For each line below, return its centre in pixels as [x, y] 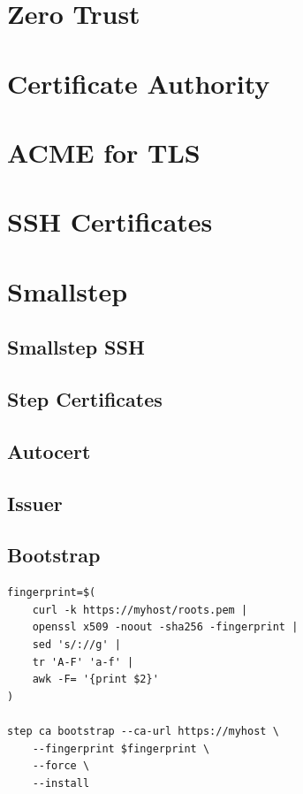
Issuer [35, 503]
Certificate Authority [139, 83]
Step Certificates [85, 399]
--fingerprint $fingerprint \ [121, 748]
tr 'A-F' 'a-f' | [83, 662]
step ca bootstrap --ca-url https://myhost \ [143, 731]
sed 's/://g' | [76, 644]
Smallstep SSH [76, 347]
